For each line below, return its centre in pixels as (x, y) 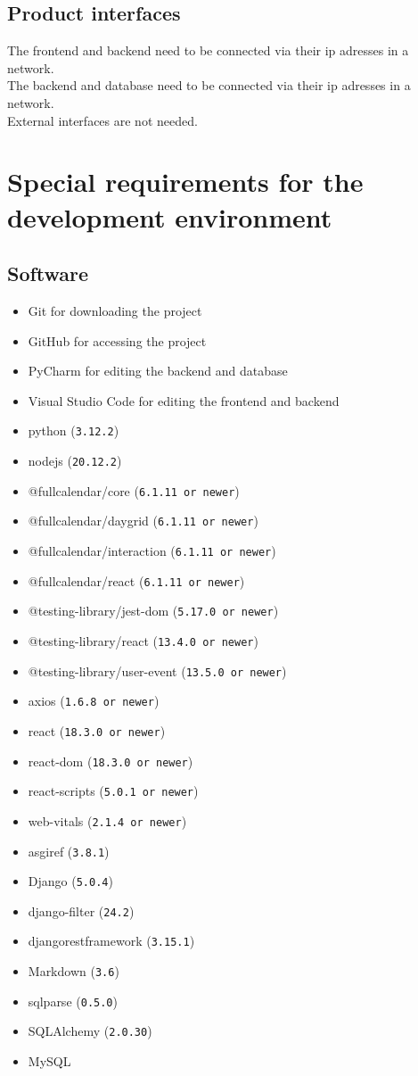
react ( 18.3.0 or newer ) (97, 730)
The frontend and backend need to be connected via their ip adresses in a (208, 50)
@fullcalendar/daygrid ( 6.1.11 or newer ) (143, 521)
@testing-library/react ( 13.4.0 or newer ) (143, 640)
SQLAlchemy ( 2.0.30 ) (90, 1031)
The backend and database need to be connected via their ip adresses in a (209, 85)
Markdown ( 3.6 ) (74, 971)
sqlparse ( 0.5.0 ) (73, 1001)
